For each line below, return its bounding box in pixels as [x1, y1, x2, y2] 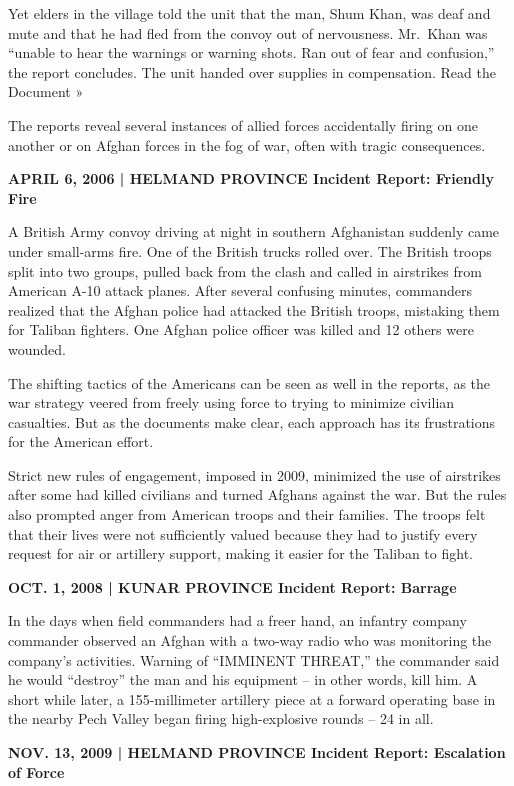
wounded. [8, 338, 66, 359]
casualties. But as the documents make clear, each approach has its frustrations [8, 411, 496, 432]
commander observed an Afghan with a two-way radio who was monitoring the [8, 630, 492, 651]
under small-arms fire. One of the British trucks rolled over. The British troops [8, 240, 492, 261]
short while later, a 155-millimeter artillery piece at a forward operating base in [8, 688, 496, 709]
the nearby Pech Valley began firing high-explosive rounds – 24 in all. [8, 708, 434, 729]
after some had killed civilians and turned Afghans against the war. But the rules [8, 484, 507, 505]
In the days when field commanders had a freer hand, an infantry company [8, 610, 467, 631]
